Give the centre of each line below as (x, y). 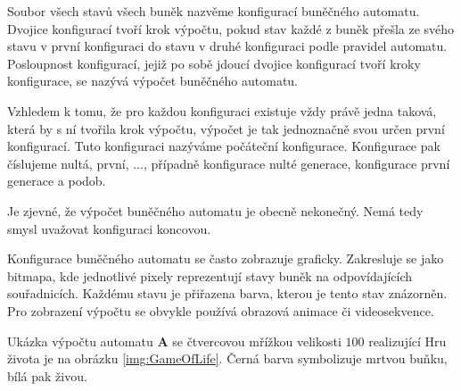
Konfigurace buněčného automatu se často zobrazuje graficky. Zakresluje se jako (226, 258)
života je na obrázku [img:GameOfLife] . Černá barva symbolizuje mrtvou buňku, (227, 358)
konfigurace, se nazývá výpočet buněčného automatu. (153, 81)
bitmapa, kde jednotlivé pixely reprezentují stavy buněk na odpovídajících (210, 275)
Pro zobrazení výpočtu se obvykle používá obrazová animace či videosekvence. (221, 310)
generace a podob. (57, 181)
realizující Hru (407, 341)
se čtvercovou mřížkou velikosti (257, 341)
